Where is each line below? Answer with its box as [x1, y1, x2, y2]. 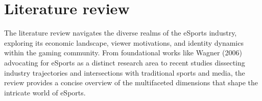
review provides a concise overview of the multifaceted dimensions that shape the [4, 77, 258, 88]
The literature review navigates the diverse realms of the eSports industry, [4, 27, 237, 38]
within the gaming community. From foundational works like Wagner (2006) [4, 47, 242, 58]
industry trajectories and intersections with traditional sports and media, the [4, 67, 245, 78]
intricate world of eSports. [4, 87, 86, 97]
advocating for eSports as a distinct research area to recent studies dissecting [4, 57, 245, 68]
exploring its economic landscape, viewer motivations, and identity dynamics [4, 37, 244, 48]
